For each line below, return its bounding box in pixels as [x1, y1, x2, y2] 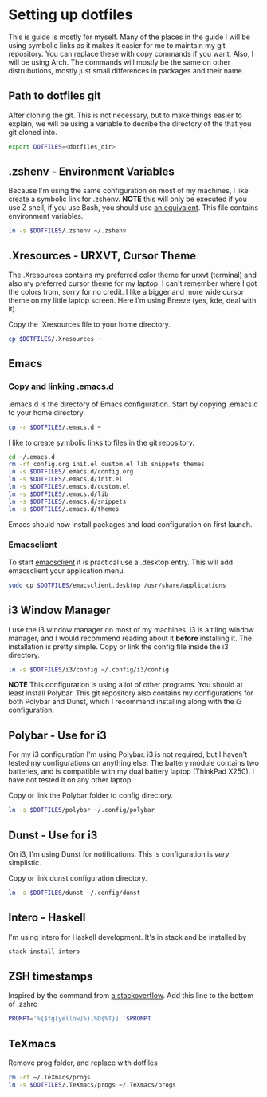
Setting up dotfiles [8, 6, 133, 24]
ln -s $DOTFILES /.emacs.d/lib [8, 489, 109, 498]
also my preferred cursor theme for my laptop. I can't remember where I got [8, 279, 257, 288]
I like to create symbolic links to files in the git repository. [8, 438, 195, 447]
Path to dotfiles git [8, 89, 101, 103]
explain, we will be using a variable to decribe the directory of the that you [8, 118, 252, 129]
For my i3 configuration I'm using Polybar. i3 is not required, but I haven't [8, 750, 248, 759]
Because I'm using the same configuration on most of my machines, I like [8, 186, 249, 196]
